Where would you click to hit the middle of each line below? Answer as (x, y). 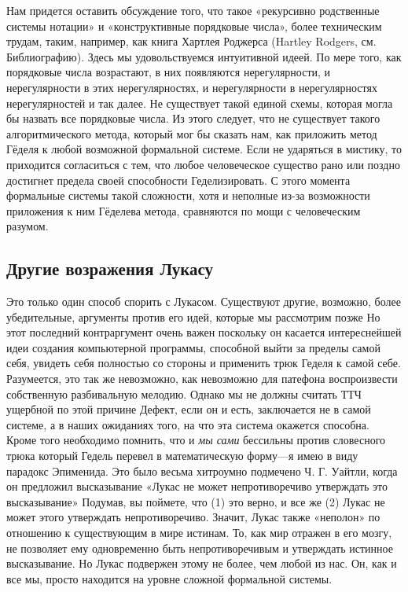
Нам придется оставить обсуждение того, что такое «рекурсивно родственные (193, 10)
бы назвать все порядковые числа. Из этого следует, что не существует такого (193, 118)
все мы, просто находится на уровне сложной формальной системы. (169, 578)
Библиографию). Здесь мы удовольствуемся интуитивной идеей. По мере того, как (204, 56)
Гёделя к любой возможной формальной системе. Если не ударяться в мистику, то (204, 149)
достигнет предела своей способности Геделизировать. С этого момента (178, 180)
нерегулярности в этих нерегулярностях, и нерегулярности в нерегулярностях (192, 87)
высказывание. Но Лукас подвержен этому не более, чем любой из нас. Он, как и (202, 563)
